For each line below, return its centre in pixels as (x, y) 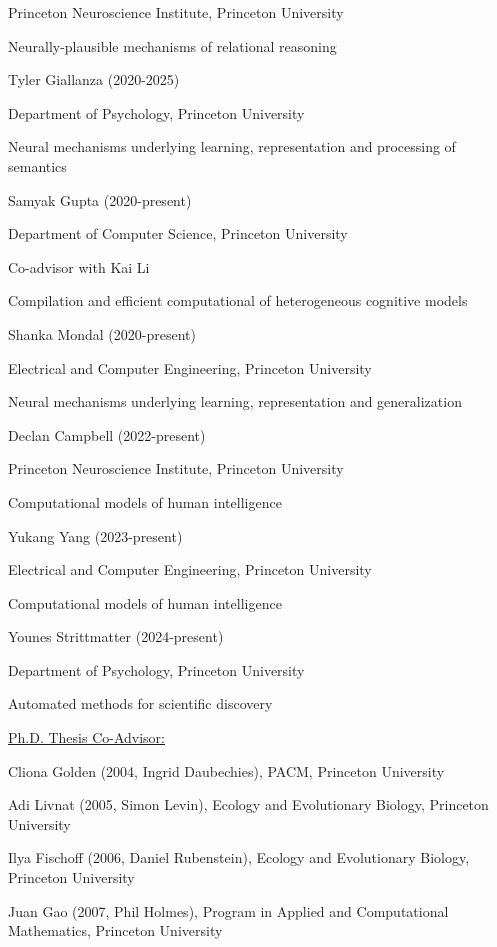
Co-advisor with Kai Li (79, 266)
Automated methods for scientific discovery (140, 703)
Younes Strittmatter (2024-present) (116, 636)
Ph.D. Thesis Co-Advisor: (86, 737)
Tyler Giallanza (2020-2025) (94, 79)
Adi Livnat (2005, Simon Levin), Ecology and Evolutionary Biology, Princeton (248, 804)
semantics (37, 165)
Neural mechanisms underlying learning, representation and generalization (235, 401)
